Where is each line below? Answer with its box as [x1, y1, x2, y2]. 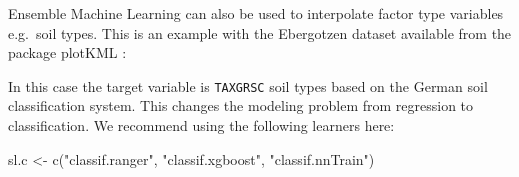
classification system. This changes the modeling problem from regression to [8, 95, 474, 116]
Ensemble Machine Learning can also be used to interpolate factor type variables [8, 3, 504, 23]
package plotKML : [8, 42, 127, 63]
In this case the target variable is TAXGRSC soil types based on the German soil [8, 75, 488, 96]
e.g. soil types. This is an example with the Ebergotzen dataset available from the [8, 22, 512, 43]
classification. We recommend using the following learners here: [8, 115, 395, 136]
